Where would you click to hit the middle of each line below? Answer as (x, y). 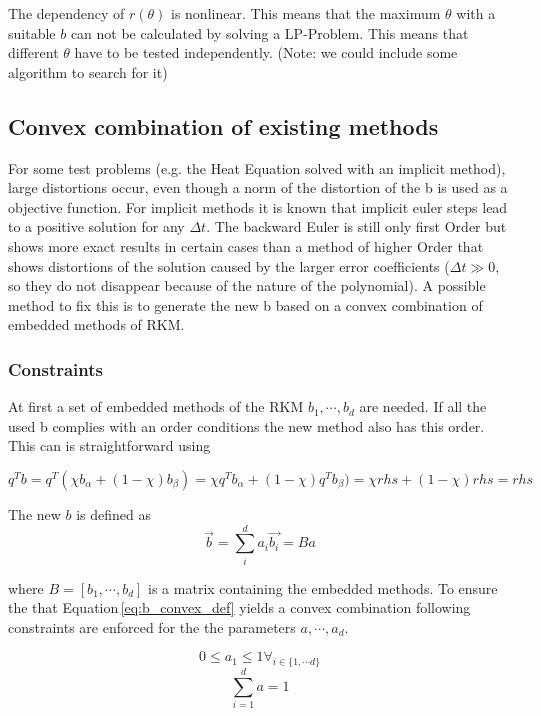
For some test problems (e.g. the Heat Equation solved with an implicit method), (257, 167)
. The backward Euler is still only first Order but (356, 226)
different (33, 52)
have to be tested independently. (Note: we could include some (266, 52)
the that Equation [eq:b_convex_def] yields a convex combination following (239, 607)
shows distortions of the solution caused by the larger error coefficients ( (229, 265)
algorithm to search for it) (88, 71)
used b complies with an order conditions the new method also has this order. (246, 425)
